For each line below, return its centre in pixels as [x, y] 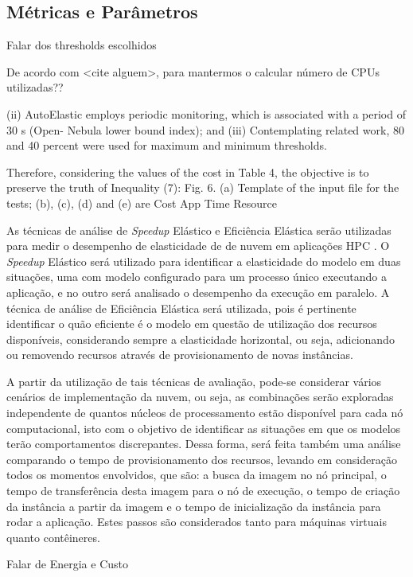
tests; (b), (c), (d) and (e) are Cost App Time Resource [142, 203]
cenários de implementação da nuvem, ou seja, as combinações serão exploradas [200, 397]
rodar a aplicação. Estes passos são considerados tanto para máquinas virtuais [197, 522]
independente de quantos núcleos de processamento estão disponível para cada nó [205, 413]
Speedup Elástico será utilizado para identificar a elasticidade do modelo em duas [204, 261]
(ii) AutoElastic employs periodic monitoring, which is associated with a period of [206, 113]
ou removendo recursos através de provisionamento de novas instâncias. [180, 355]
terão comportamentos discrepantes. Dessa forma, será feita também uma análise [204, 444]
